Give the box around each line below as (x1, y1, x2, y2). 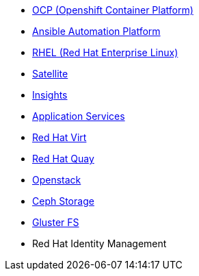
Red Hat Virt (32, 131, 87, 143)
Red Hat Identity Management (32, 238, 167, 249)
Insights (32, 89, 68, 101)
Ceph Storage (32, 195, 94, 207)
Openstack (32, 174, 81, 186)
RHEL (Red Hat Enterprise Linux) (32, 47, 178, 58)
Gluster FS (32, 216, 79, 228)
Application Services (32, 110, 125, 122)
